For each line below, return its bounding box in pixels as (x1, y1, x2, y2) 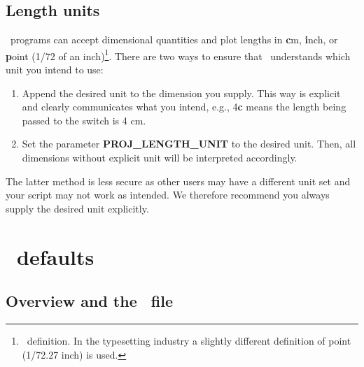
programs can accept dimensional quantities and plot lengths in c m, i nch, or (10, 32, 338, 47)
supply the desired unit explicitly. (6, 201, 149, 215)
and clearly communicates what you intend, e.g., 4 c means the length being (22, 99, 346, 114)
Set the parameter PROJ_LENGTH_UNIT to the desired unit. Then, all (22, 136, 356, 151)
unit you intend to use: (6, 62, 104, 77)
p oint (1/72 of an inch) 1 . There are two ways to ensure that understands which (6, 46, 351, 63)
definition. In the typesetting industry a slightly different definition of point (27, 333, 351, 347)
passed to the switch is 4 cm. (22, 113, 146, 127)
